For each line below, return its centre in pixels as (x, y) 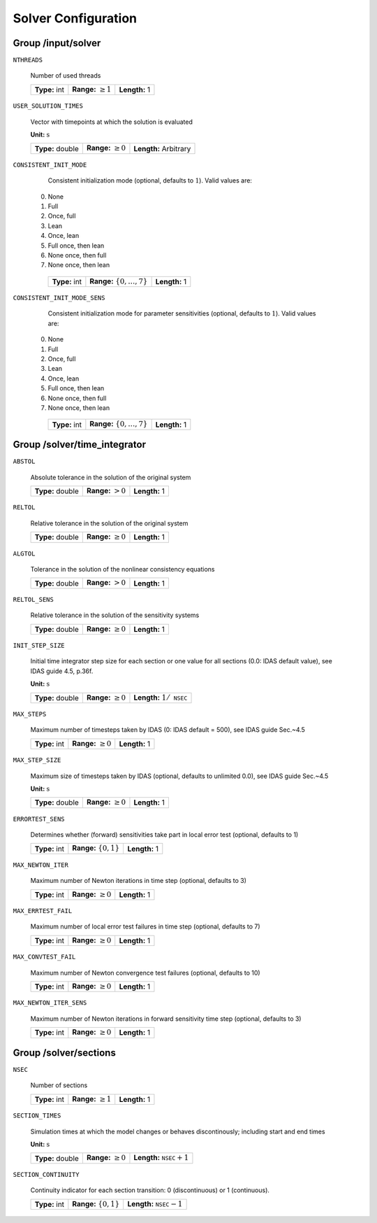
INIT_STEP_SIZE (39, 645)
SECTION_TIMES (37, 1116)
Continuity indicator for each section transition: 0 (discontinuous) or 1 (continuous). (150, 1190)
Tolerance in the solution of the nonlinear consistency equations (123, 570)
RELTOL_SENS (33, 599)
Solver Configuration (75, 18)
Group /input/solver (57, 43)
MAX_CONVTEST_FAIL (44, 957)
